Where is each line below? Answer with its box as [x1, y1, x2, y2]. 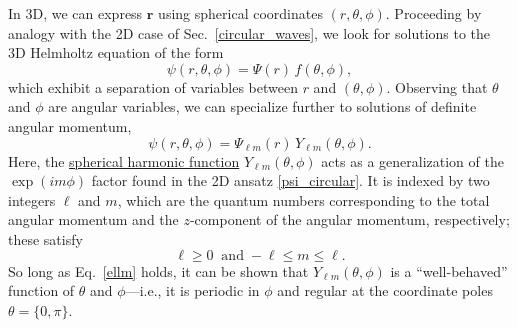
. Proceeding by [385, 3, 482, 23]
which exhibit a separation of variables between [8, 76, 298, 97]
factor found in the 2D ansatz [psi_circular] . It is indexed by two [91, 170, 490, 191]
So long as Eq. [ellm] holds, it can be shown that [8, 260, 309, 281]
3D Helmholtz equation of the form [8, 42, 224, 63]
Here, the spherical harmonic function [8, 150, 240, 171]
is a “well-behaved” [390, 260, 508, 281]
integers [8, 189, 56, 210]
